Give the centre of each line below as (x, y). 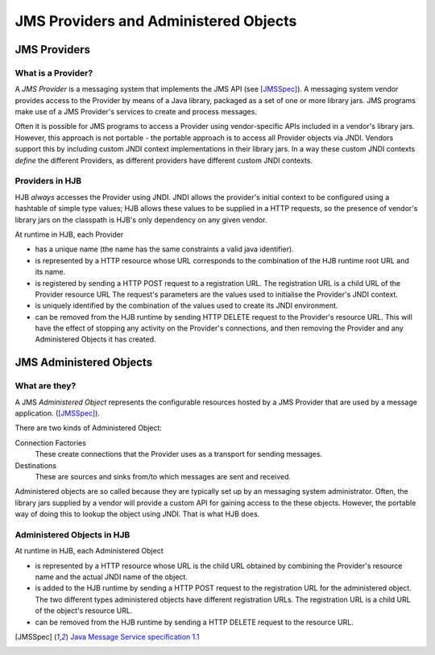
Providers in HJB (48, 181)
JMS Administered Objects (84, 363)
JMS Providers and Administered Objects (156, 21)
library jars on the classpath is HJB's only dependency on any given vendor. (141, 220)
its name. (50, 272)
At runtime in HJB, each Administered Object (89, 551)
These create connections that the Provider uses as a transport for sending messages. (178, 454)
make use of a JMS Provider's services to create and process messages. (136, 112)
